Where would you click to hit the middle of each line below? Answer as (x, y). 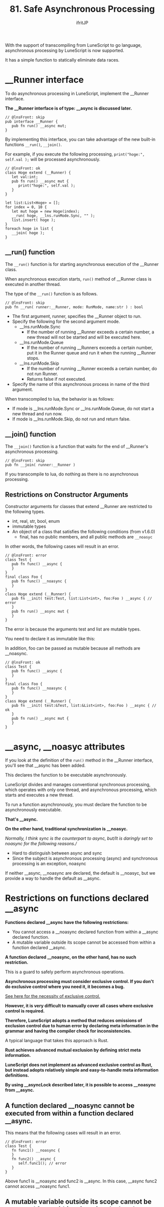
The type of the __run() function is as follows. (51, 293)
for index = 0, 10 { (26, 207)
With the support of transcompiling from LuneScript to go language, (73, 45)
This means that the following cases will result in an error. (63, 1133)
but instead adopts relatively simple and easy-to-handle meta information (82, 1070)
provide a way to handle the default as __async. (53, 878)
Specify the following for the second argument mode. (66, 321)
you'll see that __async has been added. (45, 765)
